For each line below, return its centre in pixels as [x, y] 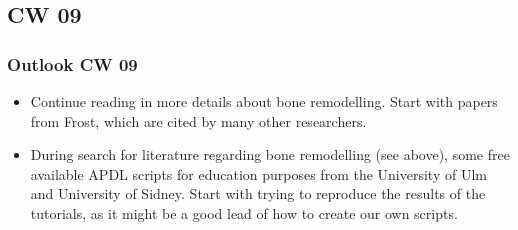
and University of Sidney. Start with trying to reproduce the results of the [258, 193]
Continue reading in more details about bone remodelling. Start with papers [264, 101]
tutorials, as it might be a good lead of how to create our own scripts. [244, 212]
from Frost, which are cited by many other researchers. [198, 120]
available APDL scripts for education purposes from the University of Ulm [258, 173]
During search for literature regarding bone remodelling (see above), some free [270, 154]
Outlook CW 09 [72, 63]
